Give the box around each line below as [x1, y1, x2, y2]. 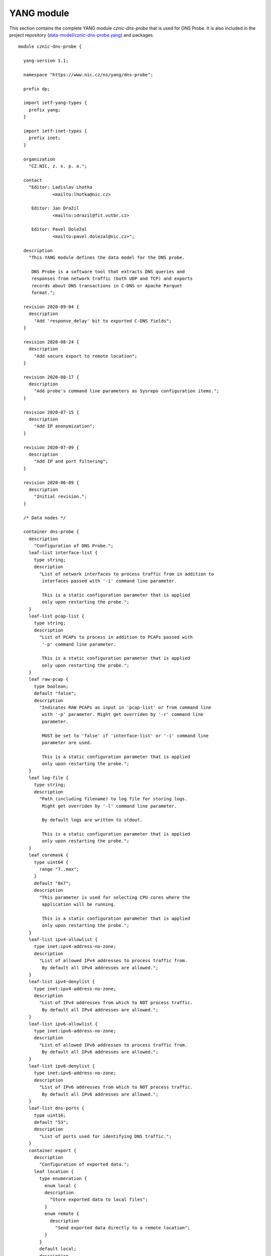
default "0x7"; [34, 880, 71, 886]
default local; [39, 1246, 77, 1252]
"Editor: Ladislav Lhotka [28, 184, 93, 190]
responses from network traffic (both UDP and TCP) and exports [31, 276, 193, 281]
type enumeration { [39, 1176, 87, 1182]
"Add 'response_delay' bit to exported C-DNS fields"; [34, 318, 172, 324]
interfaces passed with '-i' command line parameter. [42, 578, 177, 584]
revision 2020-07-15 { [23, 409, 79, 415]
